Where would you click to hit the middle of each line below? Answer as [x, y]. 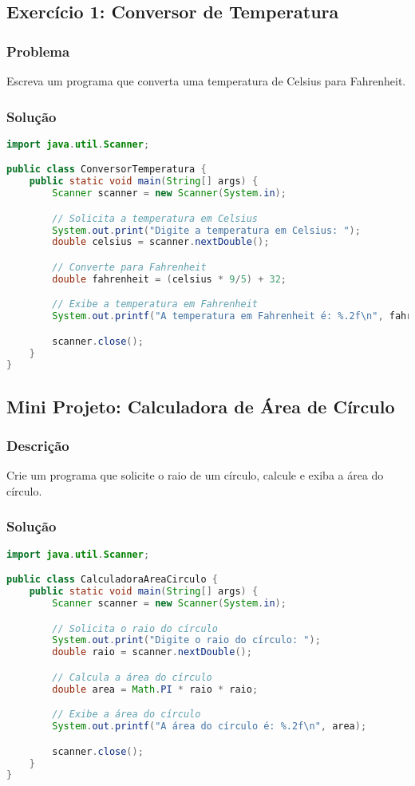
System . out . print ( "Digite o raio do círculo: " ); [186, 640]
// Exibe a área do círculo [126, 715]
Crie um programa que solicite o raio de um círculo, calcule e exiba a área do [195, 475]
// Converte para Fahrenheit [129, 267]
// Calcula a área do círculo [132, 677]
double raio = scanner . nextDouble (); [152, 652]
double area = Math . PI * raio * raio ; [155, 689]
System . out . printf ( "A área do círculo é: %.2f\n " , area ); [209, 727]
